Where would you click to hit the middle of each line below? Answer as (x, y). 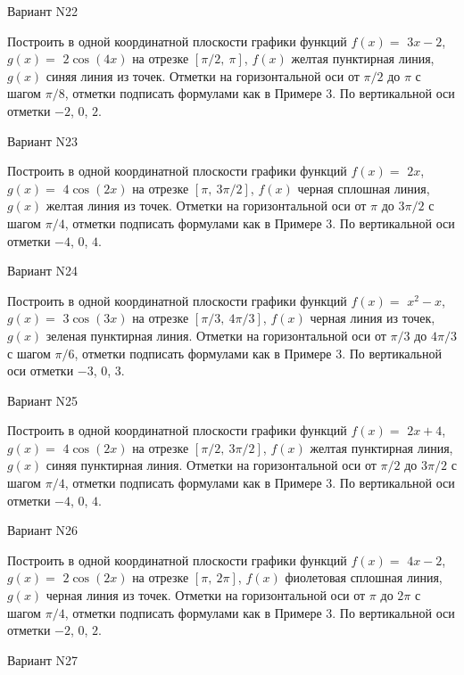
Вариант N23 (43, 140)
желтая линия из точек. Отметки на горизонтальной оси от (206, 206)
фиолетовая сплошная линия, (364, 577)
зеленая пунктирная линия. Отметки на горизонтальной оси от (216, 335)
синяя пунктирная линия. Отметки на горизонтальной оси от (211, 465)
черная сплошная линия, (364, 188)
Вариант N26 (43, 530)
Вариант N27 (43, 659)
